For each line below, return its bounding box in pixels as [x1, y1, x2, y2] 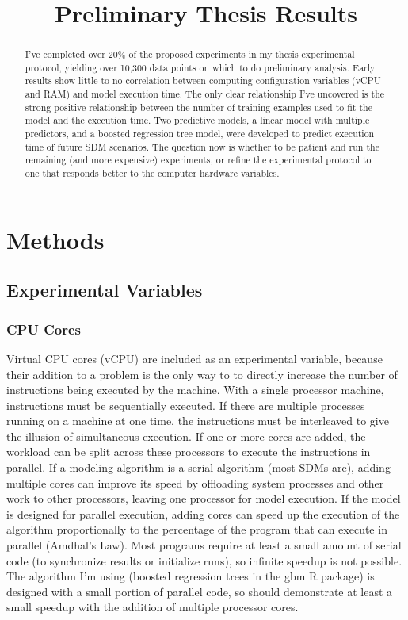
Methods [6, 223, 105, 255]
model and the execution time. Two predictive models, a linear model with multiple [25, 113, 370, 127]
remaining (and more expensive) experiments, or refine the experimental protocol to [25, 153, 372, 166]
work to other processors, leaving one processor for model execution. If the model [6, 490, 401, 507]
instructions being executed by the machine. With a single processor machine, [6, 381, 384, 398]
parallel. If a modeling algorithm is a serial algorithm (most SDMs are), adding [6, 459, 391, 476]
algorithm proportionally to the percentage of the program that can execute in [6, 521, 387, 538]
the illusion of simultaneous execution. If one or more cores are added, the [6, 427, 366, 444]
